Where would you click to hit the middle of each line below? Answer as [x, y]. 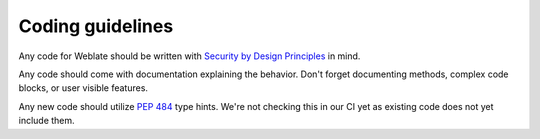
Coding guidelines [96, 26]
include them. [46, 121]
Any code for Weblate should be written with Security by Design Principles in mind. [189, 56]
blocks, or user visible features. [83, 88]
